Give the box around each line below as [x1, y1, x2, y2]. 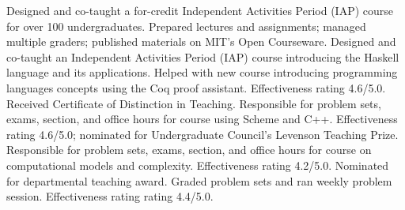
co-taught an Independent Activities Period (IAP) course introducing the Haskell [6, 48, 399, 65]
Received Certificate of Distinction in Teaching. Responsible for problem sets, [6, 95, 381, 111]
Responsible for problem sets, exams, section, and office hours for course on [6, 141, 372, 158]
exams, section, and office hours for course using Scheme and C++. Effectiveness [6, 111, 398, 127]
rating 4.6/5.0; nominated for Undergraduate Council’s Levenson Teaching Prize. [6, 126, 399, 142]
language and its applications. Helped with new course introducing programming [6, 64, 398, 81]
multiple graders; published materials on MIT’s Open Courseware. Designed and [6, 33, 396, 50]
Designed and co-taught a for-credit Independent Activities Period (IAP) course [6, 2, 394, 18]
